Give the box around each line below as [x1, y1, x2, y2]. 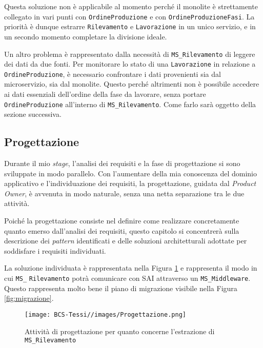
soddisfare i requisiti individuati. [4, 245, 106, 256]
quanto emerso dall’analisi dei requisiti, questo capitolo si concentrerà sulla [4, 225, 239, 236]
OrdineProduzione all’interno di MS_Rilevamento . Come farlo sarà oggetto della [4, 98, 256, 109]
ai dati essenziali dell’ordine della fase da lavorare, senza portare [4, 89, 206, 99]
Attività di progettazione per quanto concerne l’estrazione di [25, 325, 215, 336]
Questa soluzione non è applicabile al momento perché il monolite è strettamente [4, 1, 258, 11]
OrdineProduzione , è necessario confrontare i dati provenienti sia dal [4, 68, 221, 79]
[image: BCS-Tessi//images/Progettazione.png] [25, 311, 186, 318]
